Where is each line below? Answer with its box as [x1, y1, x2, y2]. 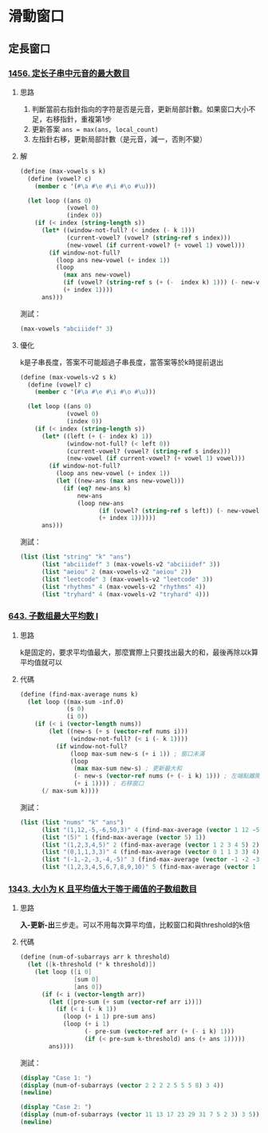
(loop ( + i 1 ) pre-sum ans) [62, 1013, 156, 1021]
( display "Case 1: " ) [19, 1074, 93, 1082]
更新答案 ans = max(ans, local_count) [31, 124, 159, 134]
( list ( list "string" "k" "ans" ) [19, 553, 132, 561]
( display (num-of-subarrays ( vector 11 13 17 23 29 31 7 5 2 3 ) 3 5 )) [19, 1111, 260, 1119]
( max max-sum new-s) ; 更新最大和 [73, 765, 183, 773]
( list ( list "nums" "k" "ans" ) [19, 818, 124, 827]
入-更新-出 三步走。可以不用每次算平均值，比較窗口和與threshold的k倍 [19, 920, 250, 930]
